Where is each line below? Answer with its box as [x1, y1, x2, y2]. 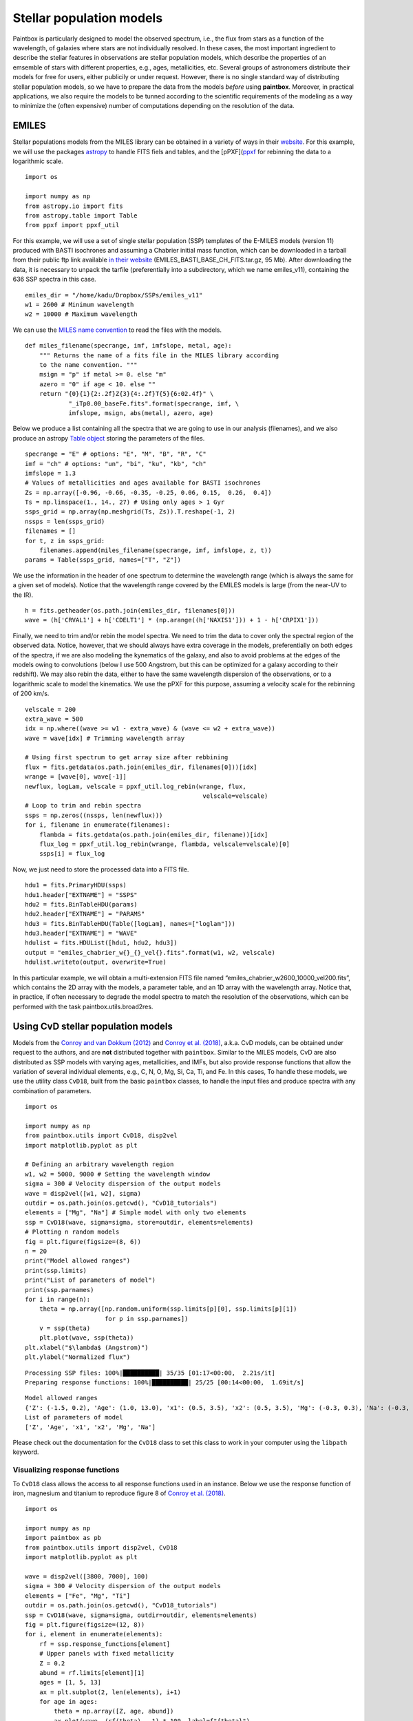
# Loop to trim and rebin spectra [25, 802, 141, 810]
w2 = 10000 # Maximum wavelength [25, 310, 138, 318]
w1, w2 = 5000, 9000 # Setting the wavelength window [25, 1170, 210, 1178]
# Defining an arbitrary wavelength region [25, 1161, 174, 1168]
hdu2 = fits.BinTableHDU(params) [25, 900, 138, 908]
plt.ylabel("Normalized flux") [25, 1353, 131, 1361]
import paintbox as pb [25, 1534, 102, 1542]
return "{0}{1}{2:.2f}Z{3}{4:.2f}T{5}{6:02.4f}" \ [39, 390, 214, 398]
